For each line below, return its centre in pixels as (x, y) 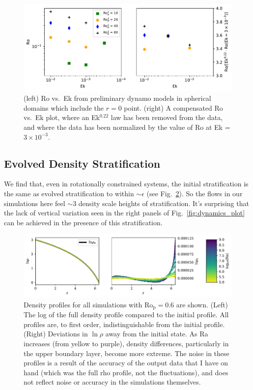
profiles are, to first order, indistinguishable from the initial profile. (124, 324)
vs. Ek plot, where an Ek (62, 117)
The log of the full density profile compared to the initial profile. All (126, 315)
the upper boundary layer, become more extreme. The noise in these (126, 353)
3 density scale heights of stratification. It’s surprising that (161, 203)
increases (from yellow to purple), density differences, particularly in (126, 343)
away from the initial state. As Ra (157, 334)
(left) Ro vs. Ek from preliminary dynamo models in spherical (117, 98)
